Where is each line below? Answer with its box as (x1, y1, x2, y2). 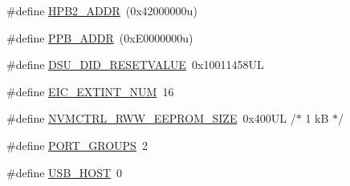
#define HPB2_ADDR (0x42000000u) (6, 2, 197, 18)
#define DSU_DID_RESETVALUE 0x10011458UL (6, 56, 264, 73)
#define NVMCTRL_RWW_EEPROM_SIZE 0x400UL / (6, 110, 296, 127)
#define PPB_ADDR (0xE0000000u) (6, 29, 193, 46)
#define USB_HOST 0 (6, 164, 123, 180)
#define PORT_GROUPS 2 (6, 136, 148, 153)
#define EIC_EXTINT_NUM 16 (6, 83, 174, 99)
